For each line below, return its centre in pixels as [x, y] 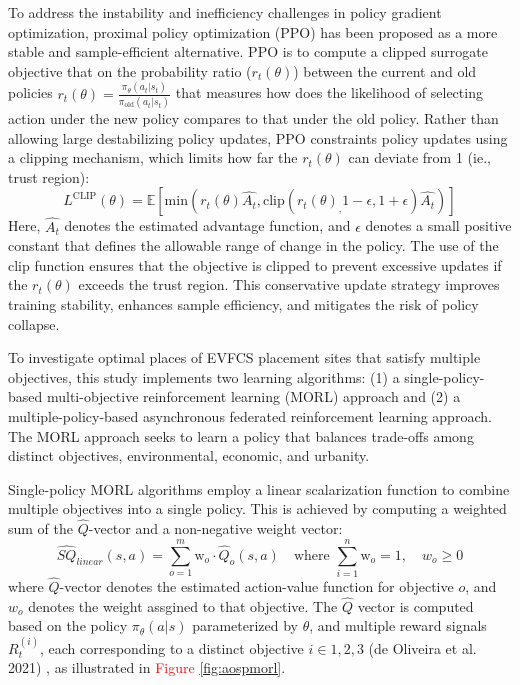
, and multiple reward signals [398, 625]
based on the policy [68, 625]
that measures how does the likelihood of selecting [329, 92]
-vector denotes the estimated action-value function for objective [256, 586]
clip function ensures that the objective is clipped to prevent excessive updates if [255, 264]
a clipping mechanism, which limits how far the [153, 157]
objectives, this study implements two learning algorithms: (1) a [204, 376]
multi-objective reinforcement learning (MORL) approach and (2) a [253, 396]
